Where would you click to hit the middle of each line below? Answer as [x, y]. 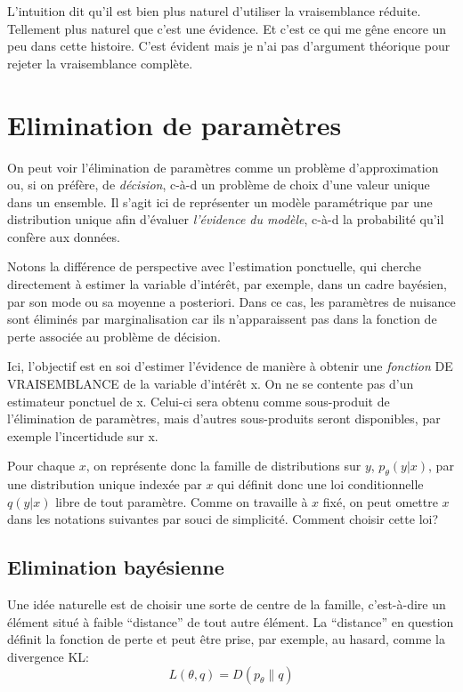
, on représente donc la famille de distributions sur [223, 466]
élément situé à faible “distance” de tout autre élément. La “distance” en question [231, 621]
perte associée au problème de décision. [114, 336]
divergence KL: [49, 656]
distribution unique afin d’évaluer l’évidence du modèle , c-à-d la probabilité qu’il [226, 219]
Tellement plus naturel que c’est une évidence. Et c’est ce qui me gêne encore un [227, 28]
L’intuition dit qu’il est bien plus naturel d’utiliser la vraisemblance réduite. [214, 11]
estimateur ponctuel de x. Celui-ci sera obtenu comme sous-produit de [199, 401]
